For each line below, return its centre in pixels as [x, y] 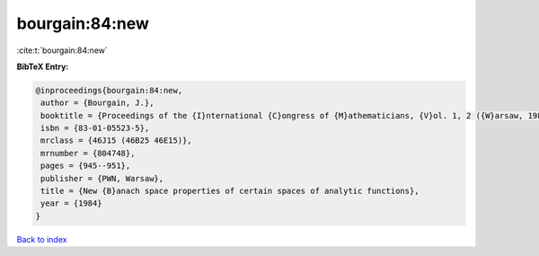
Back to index [42, 239]
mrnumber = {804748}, [88, 153]
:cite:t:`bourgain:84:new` [62, 50]
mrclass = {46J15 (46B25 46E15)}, [116, 141]
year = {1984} [71, 203]
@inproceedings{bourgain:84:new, [109, 90]
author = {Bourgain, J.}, [97, 103]
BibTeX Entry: [43, 66]
